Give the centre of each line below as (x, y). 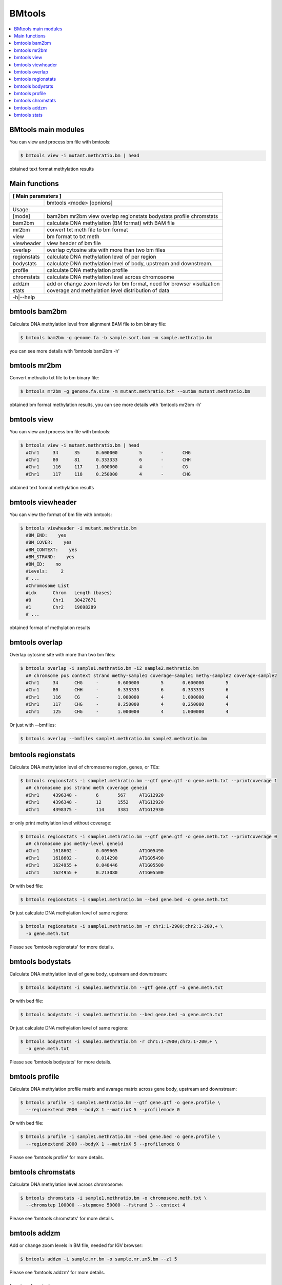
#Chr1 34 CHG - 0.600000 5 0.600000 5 (127, 683)
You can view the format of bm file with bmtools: (61, 515)
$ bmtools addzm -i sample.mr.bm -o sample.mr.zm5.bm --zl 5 (99, 1259)
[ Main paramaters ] (37, 196)
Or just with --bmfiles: (33, 725)
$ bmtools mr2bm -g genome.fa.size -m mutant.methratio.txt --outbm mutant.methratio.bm (135, 391)
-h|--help (24, 297)
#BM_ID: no (44, 564)
